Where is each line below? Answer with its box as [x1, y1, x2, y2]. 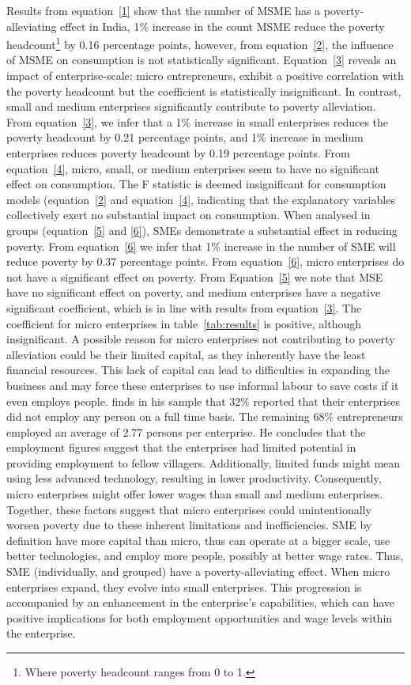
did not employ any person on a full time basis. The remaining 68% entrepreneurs [6, 408, 403, 425]
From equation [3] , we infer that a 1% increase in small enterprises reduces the [6, 113, 389, 130]
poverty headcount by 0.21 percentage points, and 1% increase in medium [6, 129, 364, 146]
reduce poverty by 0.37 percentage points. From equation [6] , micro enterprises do [6, 253, 405, 270]
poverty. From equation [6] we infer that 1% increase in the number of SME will [6, 237, 396, 254]
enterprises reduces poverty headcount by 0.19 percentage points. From [6, 145, 350, 161]
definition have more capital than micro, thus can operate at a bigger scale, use [6, 532, 390, 548]
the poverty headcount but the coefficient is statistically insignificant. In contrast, [6, 82, 402, 99]
